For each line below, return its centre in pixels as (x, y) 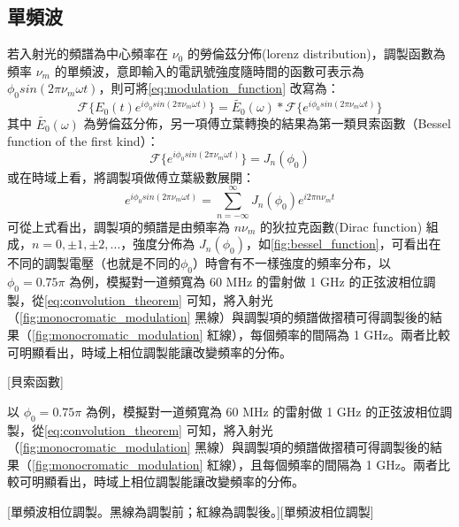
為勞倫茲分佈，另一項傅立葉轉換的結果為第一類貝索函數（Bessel (267, 123)
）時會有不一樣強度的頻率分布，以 (292, 263)
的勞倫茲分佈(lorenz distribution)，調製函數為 (316, 53)
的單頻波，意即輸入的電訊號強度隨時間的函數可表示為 (209, 70)
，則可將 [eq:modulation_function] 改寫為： (219, 88)
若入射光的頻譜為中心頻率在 (88, 53)
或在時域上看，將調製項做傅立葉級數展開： (131, 176)
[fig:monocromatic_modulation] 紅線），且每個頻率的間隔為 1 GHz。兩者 (235, 464)
